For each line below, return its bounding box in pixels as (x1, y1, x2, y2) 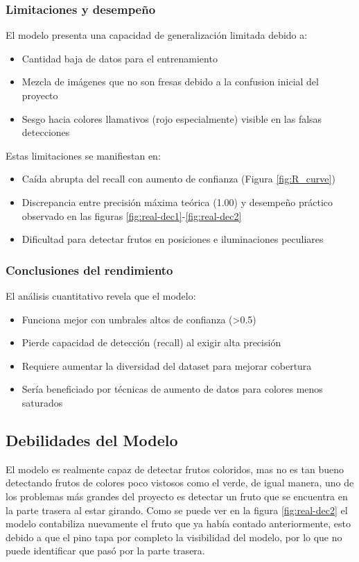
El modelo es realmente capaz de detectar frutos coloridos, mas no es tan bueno (6, 461, 344, 476)
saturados (21, 395, 63, 409)
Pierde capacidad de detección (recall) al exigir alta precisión (21, 335, 281, 350)
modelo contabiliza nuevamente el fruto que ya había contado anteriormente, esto (6, 516, 351, 531)
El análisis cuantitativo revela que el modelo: (6, 288, 196, 303)
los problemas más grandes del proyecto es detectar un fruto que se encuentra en (6, 488, 348, 503)
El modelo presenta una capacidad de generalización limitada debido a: (6, 28, 308, 42)
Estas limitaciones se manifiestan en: (6, 148, 161, 162)
